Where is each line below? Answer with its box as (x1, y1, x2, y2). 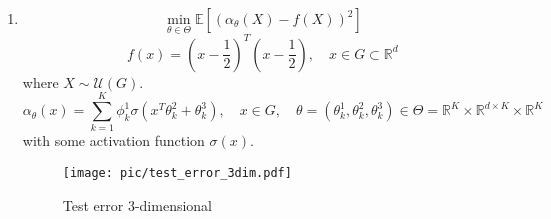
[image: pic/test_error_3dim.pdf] (62, 166, 292, 181)
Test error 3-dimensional (62, 194, 213, 215)
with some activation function (22, 130, 205, 151)
